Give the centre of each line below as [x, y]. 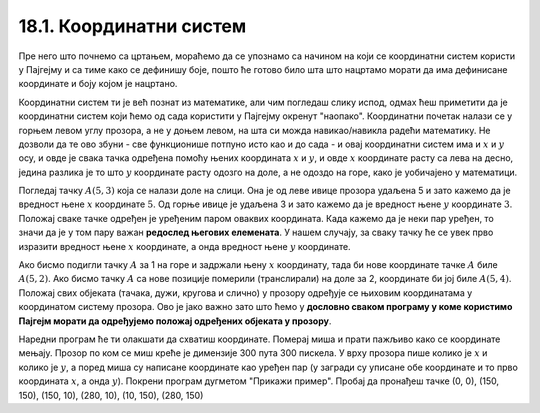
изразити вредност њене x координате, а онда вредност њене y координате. [184, 246]
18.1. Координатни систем [132, 26]
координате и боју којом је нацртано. [98, 84]
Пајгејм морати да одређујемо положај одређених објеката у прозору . [175, 321]
